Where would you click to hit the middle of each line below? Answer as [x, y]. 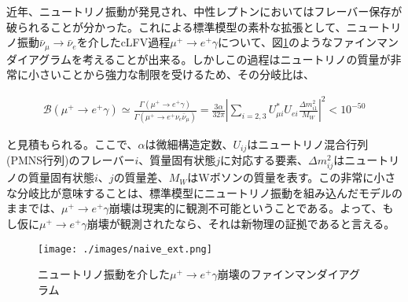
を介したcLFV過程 [123, 42]
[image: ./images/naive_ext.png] [125, 249]
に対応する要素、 [265, 160]
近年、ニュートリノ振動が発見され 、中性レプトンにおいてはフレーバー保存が [204, 11]
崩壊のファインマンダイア [283, 274]
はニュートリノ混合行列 [308, 144]
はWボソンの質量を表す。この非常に [281, 177]
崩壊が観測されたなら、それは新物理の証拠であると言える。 [241, 224]
